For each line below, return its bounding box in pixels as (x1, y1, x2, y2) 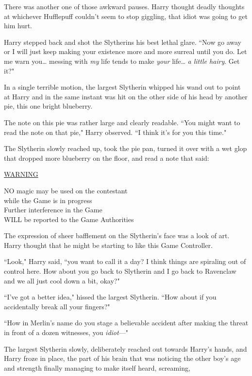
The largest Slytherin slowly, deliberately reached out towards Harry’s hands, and (4, 343, 247, 354)
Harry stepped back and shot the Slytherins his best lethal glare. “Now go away (4, 37, 241, 47)
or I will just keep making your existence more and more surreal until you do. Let (4, 46, 247, 56)
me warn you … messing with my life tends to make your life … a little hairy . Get (4, 56, 240, 66)
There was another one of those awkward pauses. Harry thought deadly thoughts (4, 1, 245, 11)
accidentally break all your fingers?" (4, 301, 110, 311)
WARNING (4, 169, 38, 179)
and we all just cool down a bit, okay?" (4, 275, 120, 285)
